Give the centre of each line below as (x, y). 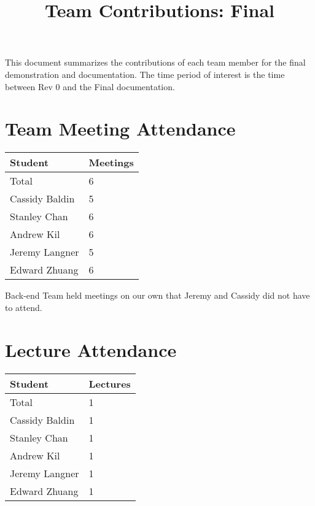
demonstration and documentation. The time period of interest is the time (145, 74)
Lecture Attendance (91, 349)
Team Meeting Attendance (120, 128)
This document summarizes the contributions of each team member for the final (155, 62)
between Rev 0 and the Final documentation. (90, 86)
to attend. (24, 307)
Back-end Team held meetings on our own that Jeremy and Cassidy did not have (157, 295)
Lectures (110, 383)
